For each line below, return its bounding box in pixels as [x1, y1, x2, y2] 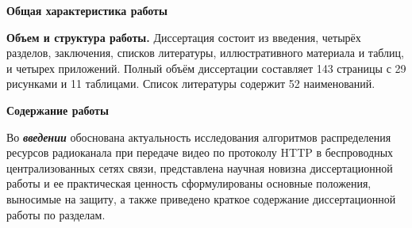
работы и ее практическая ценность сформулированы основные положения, [6, 175, 372, 192]
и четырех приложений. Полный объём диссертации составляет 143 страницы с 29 [6, 59, 406, 76]
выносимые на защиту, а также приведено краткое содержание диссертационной [6, 190, 396, 207]
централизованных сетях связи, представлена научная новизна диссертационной [6, 159, 393, 176]
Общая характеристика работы [6, 2, 167, 18]
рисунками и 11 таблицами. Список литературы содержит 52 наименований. [6, 75, 375, 92]
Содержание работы [6, 101, 109, 118]
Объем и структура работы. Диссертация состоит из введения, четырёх [6, 28, 361, 45]
